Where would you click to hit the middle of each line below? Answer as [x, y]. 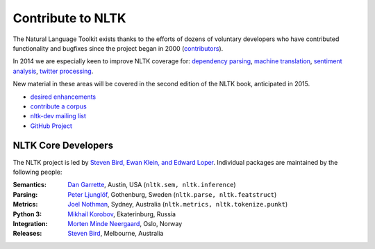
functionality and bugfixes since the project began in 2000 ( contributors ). [118, 48]
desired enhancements [63, 97]
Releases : [27, 234]
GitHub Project [51, 126]
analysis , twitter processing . [53, 71]
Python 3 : [27, 214]
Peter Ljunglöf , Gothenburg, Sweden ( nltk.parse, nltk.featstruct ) [172, 194]
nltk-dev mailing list [58, 116]
